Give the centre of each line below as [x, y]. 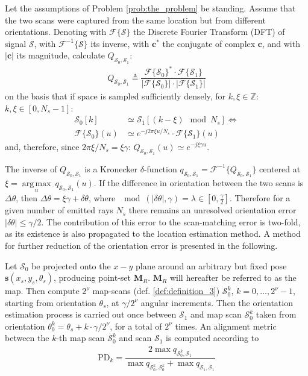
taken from [276, 314]
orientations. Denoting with [56, 32]
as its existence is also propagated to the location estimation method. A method [153, 233]
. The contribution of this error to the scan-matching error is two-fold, [171, 221]
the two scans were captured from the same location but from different [135, 20]
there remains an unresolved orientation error [212, 210]
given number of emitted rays [59, 210]
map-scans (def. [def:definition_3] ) [156, 291]
